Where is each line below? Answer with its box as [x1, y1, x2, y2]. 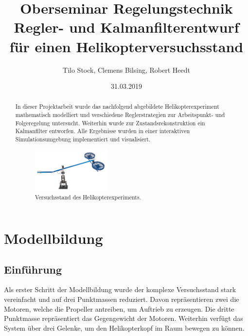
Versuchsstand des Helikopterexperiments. [35, 193, 141, 201]
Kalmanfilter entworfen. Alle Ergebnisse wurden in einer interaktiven [15, 127, 190, 135]
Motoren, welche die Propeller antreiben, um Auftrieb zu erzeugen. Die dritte [4, 303, 234, 314]
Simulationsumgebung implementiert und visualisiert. [15, 135, 151, 143]
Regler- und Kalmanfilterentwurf [14, 17, 239, 37]
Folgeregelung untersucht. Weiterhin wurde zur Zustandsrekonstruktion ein [15, 119, 205, 127]
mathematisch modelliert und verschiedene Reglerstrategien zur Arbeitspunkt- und [15, 111, 225, 119]
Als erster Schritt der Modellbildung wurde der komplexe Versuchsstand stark [4, 284, 236, 295]
